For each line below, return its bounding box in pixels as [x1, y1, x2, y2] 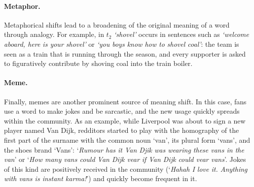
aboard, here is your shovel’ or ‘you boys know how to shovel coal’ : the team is [4, 38, 239, 49]
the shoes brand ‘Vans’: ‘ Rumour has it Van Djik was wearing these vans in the [4, 144, 244, 155]
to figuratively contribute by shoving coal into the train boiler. [4, 58, 193, 68]
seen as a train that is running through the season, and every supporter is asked [4, 48, 246, 59]
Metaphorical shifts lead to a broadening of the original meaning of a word [4, 19, 230, 30]
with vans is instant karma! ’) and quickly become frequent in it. [4, 173, 197, 184]
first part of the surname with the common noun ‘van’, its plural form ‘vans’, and [4, 134, 251, 145]
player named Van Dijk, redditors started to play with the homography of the [4, 125, 239, 135]
